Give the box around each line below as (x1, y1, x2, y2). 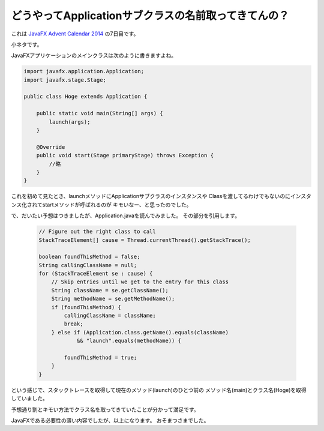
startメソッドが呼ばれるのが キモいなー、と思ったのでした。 (42, 201, 192, 208)
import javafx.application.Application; (23, 68, 144, 75)
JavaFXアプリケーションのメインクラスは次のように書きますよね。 (11, 52, 177, 59)
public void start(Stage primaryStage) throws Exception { (36, 152, 214, 159)
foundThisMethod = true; (64, 354, 137, 361)
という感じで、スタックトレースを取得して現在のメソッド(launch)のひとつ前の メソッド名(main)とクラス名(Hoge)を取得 (11, 386, 307, 393)
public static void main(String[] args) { (36, 110, 163, 117)
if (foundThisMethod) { (51, 304, 121, 310)
